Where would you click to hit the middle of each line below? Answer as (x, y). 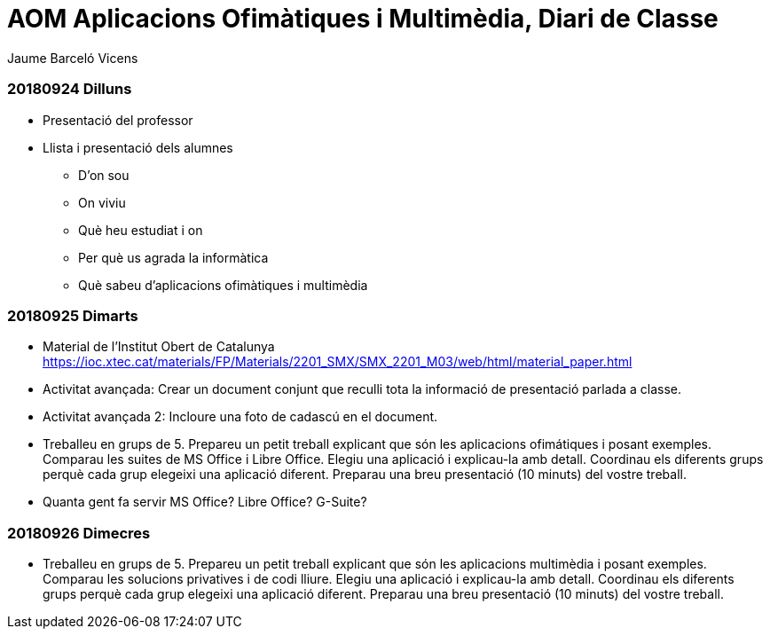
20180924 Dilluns (70, 89)
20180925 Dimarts (73, 315)
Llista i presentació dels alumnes (138, 147)
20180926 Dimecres (79, 533)
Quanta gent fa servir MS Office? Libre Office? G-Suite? (205, 502)
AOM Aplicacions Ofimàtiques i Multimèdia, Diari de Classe (363, 19)
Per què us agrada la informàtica (173, 257)
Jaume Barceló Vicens (73, 58)
